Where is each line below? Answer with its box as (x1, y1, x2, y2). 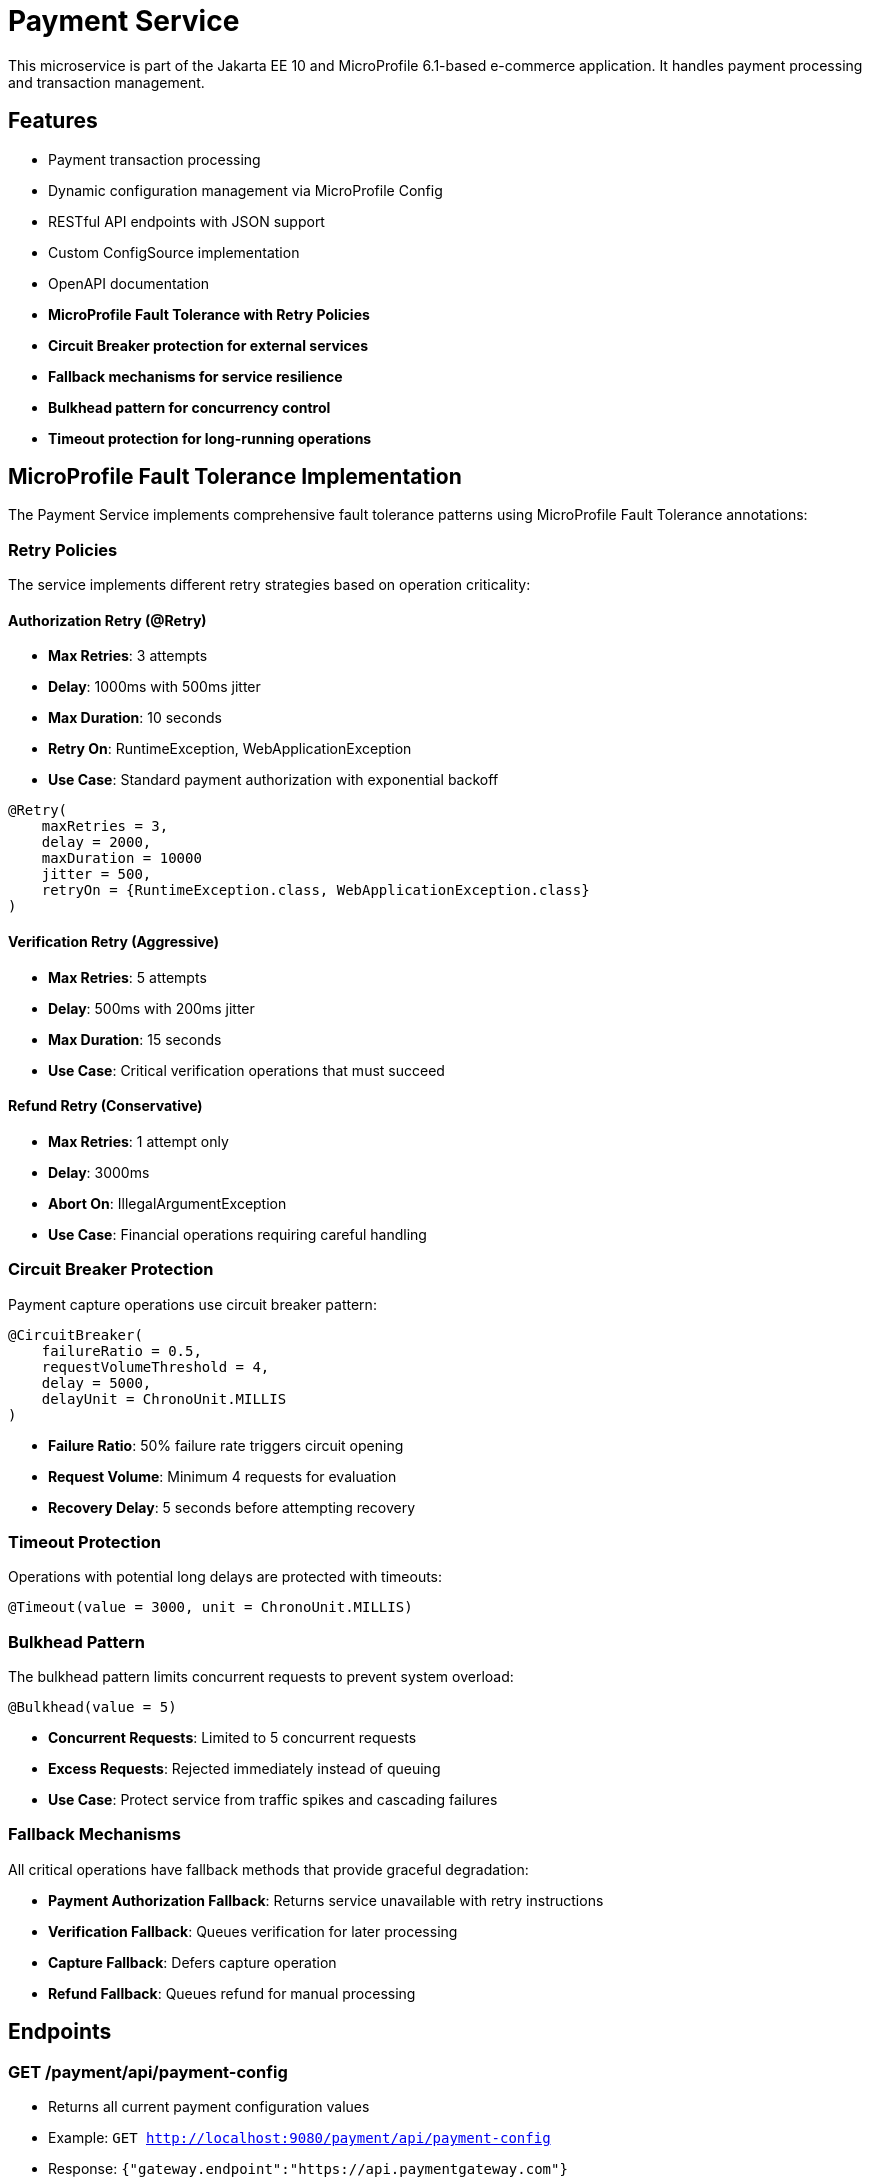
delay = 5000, (41, 1374, 152, 1391)
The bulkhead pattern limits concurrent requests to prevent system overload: (8, 1668, 514, 1686)
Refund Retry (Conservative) (8, 1097, 203, 1115)
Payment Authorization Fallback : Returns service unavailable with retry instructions (48, 1891, 604, 1909)
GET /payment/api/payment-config (8, 2061, 288, 2082)
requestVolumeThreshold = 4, (41, 1358, 270, 1375)
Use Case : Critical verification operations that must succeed (48, 1061, 445, 1079)
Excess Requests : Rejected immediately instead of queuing (48, 1760, 441, 1778)
